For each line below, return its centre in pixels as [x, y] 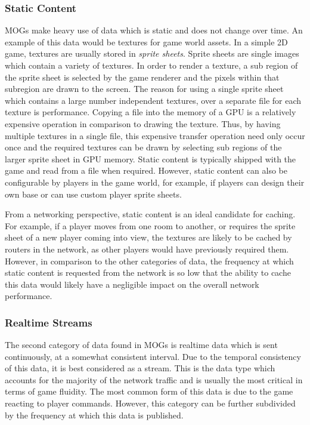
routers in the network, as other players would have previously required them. [147, 249]
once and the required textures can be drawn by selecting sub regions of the [143, 147]
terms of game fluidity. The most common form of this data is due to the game [149, 391]
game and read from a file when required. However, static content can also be [146, 170]
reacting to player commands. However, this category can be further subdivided [150, 403]
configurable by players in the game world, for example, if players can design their [155, 182]
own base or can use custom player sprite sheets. [93, 194]
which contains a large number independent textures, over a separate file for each [153, 100]
